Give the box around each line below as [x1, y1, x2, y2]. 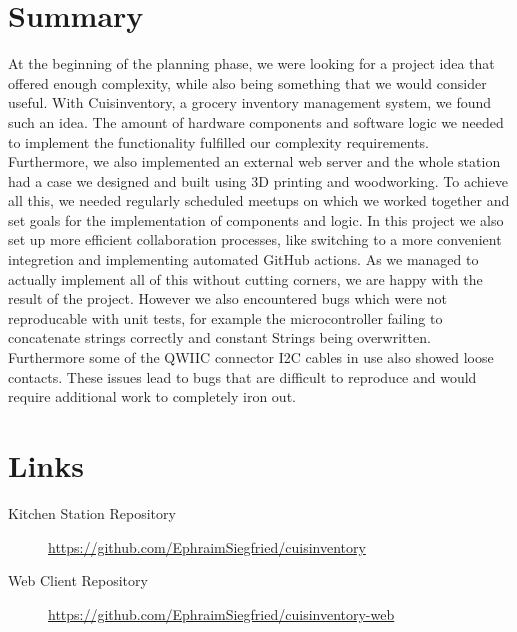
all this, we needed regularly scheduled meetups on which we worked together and [8, 190, 510, 211]
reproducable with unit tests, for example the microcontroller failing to [8, 307, 443, 328]
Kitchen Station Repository [8, 502, 176, 523]
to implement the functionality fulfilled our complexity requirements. [8, 131, 430, 152]
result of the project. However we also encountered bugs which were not [8, 288, 448, 309]
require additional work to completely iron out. [8, 386, 296, 407]
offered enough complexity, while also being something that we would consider [8, 72, 487, 93]
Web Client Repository [8, 570, 148, 591]
